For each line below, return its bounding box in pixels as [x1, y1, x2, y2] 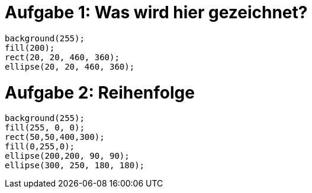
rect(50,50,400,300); [5, 132, 105, 142]
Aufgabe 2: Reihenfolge [5, 82, 195, 103]
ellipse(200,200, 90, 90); [5, 151, 130, 161]
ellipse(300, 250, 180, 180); [5, 161, 145, 171]
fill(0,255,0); [5, 142, 75, 152]
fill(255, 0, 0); [5, 123, 85, 133]
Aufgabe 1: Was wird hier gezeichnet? [5, 2, 308, 22]
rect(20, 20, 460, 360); [5, 52, 120, 62]
